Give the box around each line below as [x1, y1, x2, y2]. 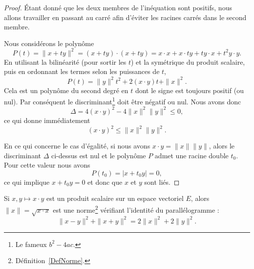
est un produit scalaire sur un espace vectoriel [46, 193, 184, 203]
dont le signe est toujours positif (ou [135, 85, 244, 95]
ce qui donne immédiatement [4, 115, 90, 125]
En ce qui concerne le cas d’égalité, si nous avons [4, 141, 150, 150]
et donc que [87, 176, 123, 187]
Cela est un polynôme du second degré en [4, 85, 128, 95]
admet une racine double [154, 150, 229, 160]
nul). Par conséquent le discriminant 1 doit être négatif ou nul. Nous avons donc [4, 95, 241, 106]
